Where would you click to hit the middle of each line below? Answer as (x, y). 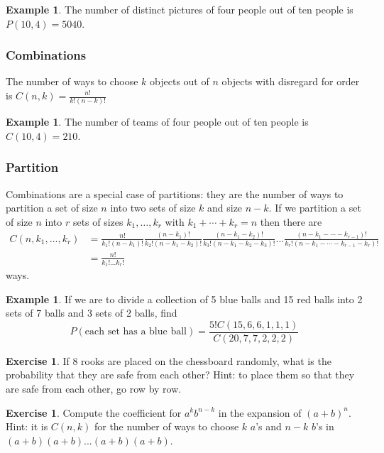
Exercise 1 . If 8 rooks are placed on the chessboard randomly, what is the (169, 360)
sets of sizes (98, 221)
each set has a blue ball (136, 332)
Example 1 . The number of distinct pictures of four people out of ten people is (180, 9)
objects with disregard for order (291, 81)
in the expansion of (260, 412)
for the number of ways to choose (166, 426)
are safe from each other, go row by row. (94, 388)
